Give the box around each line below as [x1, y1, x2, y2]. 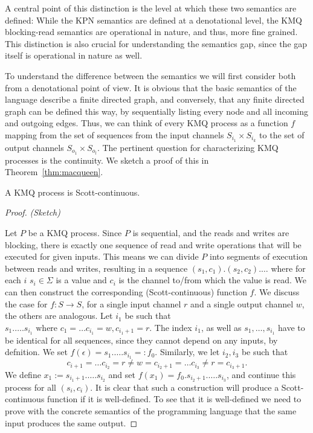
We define [5, 368, 41, 380]
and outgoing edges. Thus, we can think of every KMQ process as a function [5, 117, 288, 129]
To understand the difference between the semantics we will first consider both [5, 69, 296, 82]
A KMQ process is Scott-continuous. [5, 185, 140, 198]
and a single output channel [190, 297, 294, 310]
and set [108, 368, 135, 380]
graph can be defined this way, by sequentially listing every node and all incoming [5, 104, 309, 117]
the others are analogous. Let [5, 309, 113, 322]
